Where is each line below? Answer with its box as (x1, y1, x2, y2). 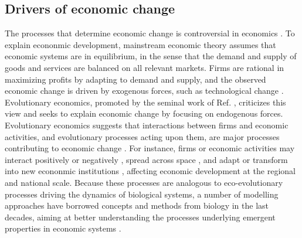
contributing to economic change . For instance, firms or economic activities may (5, 142, 295, 154)
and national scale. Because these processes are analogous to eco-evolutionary (5, 176, 283, 188)
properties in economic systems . (5, 222, 121, 234)
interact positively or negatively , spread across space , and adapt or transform (5, 153, 288, 165)
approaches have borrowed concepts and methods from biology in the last (5, 199, 269, 212)
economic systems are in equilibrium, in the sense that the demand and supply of (5, 50, 297, 62)
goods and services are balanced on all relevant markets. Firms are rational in (5, 61, 284, 73)
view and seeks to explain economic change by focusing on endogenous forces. (5, 107, 283, 120)
